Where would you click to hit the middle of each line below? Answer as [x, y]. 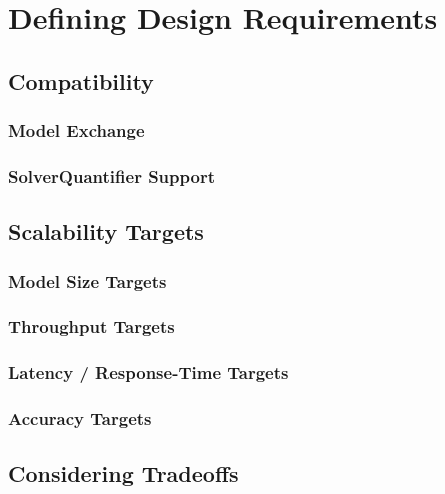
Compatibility [81, 80]
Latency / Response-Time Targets [148, 372]
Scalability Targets [106, 231]
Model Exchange [76, 130]
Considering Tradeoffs [123, 473]
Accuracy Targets [80, 418]
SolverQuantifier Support [111, 175]
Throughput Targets [91, 326]
